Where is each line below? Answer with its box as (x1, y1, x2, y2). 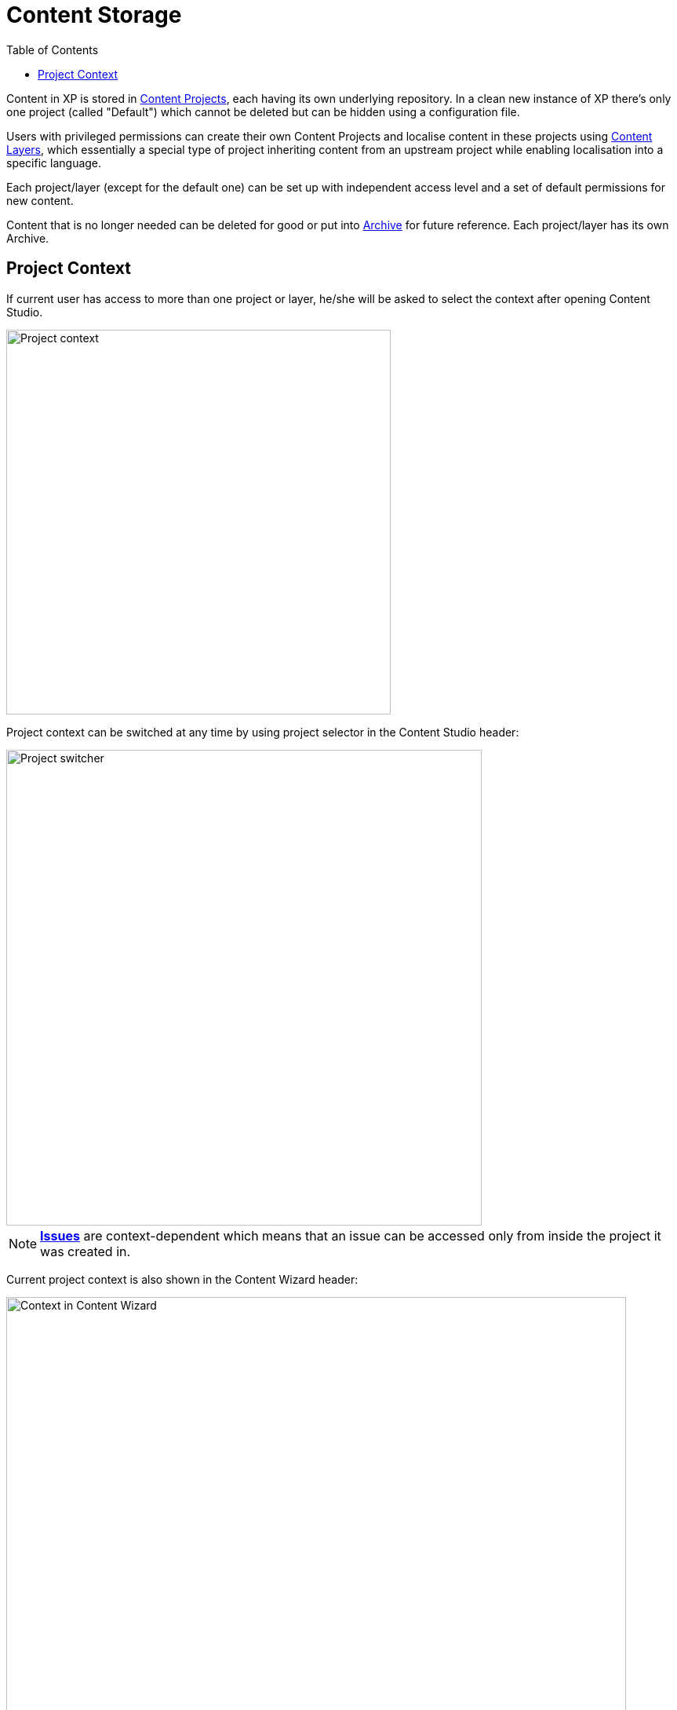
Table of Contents (6, 42, 99, 57)
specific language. (6, 155, 102, 170)
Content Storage (6, 2, 182, 28)
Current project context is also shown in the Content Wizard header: (6, 1272, 359, 1286)
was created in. (40, 1243, 131, 1259)
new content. (6, 193, 74, 207)
